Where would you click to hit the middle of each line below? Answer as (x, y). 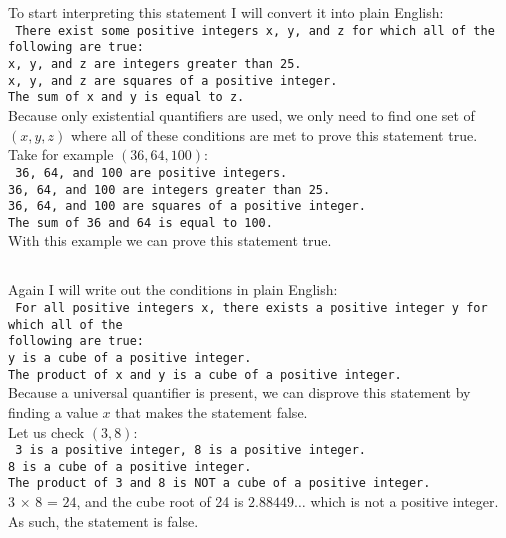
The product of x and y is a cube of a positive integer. (205, 374)
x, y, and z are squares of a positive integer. (173, 80)
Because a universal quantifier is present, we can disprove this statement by (239, 392)
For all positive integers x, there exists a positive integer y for (251, 308)
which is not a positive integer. (404, 501)
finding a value (53, 411)
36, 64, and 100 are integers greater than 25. (169, 189)
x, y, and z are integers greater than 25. (155, 64)
